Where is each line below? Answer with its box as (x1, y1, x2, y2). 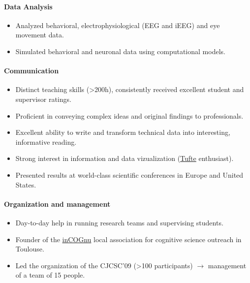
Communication (4, 65, 59, 76)
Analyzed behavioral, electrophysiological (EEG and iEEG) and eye (15, 20, 220, 30)
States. (15, 179, 36, 189)
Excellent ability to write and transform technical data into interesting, (15, 127, 230, 137)
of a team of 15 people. (15, 270, 85, 280)
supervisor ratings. (15, 94, 71, 104)
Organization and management (4, 198, 111, 209)
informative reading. (15, 136, 77, 147)
